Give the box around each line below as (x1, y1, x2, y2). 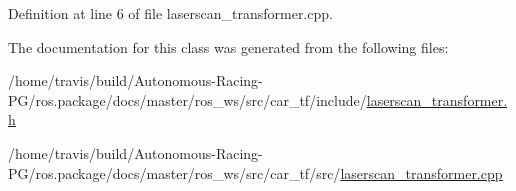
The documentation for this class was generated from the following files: (8, 36, 449, 57)
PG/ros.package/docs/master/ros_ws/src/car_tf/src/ (8, 162, 341, 183)
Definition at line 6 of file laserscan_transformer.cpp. (8, 3, 333, 23)
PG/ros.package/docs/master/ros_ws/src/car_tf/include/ (8, 89, 367, 110)
